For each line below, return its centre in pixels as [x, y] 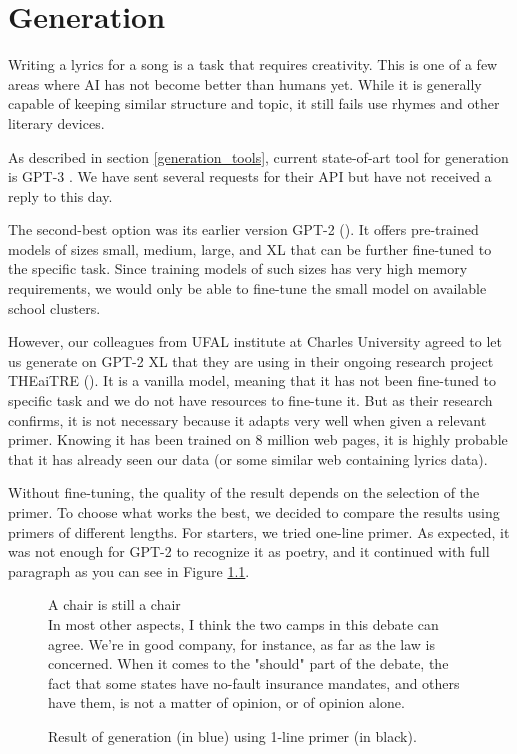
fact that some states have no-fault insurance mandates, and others [254, 682]
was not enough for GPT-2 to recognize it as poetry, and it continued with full [249, 551]
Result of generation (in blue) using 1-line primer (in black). [232, 735]
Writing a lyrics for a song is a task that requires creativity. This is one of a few [253, 64]
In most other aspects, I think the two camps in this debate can [243, 623]
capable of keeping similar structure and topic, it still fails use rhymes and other [254, 103]
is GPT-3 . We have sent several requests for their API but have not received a [250, 176]
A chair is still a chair [114, 604]
